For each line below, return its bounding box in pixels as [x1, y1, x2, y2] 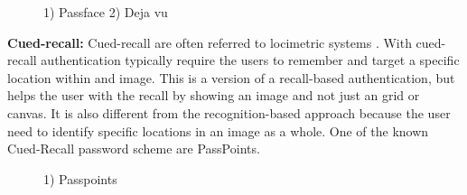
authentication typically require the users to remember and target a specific [41, 51, 460, 70]
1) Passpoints [43, 169, 117, 188]
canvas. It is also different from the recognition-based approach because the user [7, 103, 451, 122]
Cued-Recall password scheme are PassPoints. [7, 139, 260, 158]
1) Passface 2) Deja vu [43, 3, 168, 21]
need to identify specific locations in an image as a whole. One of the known [7, 121, 429, 140]
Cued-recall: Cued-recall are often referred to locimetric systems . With [7, 32, 412, 51]
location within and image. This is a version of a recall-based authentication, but [7, 68, 455, 87]
